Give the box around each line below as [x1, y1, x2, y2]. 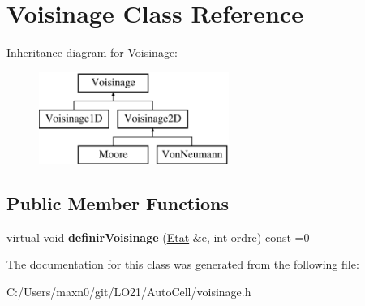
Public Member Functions [6, 191, 229, 216]
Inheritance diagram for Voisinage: [6, 44, 178, 61]
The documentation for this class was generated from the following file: [6, 256, 359, 273]
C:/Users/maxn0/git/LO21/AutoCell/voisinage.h [6, 283, 251, 300]
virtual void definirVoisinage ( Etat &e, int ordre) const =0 [6, 228, 310, 245]
